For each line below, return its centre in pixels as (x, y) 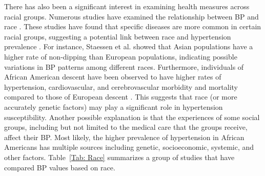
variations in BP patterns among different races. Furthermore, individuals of (124, 66)
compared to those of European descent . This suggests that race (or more (121, 97)
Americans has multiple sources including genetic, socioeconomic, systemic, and (129, 147)
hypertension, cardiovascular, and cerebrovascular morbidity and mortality (121, 86)
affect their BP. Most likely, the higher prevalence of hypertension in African (124, 137)
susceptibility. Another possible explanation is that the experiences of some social (132, 117)
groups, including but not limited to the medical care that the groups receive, (126, 127)
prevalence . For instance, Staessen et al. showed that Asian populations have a (129, 46)
